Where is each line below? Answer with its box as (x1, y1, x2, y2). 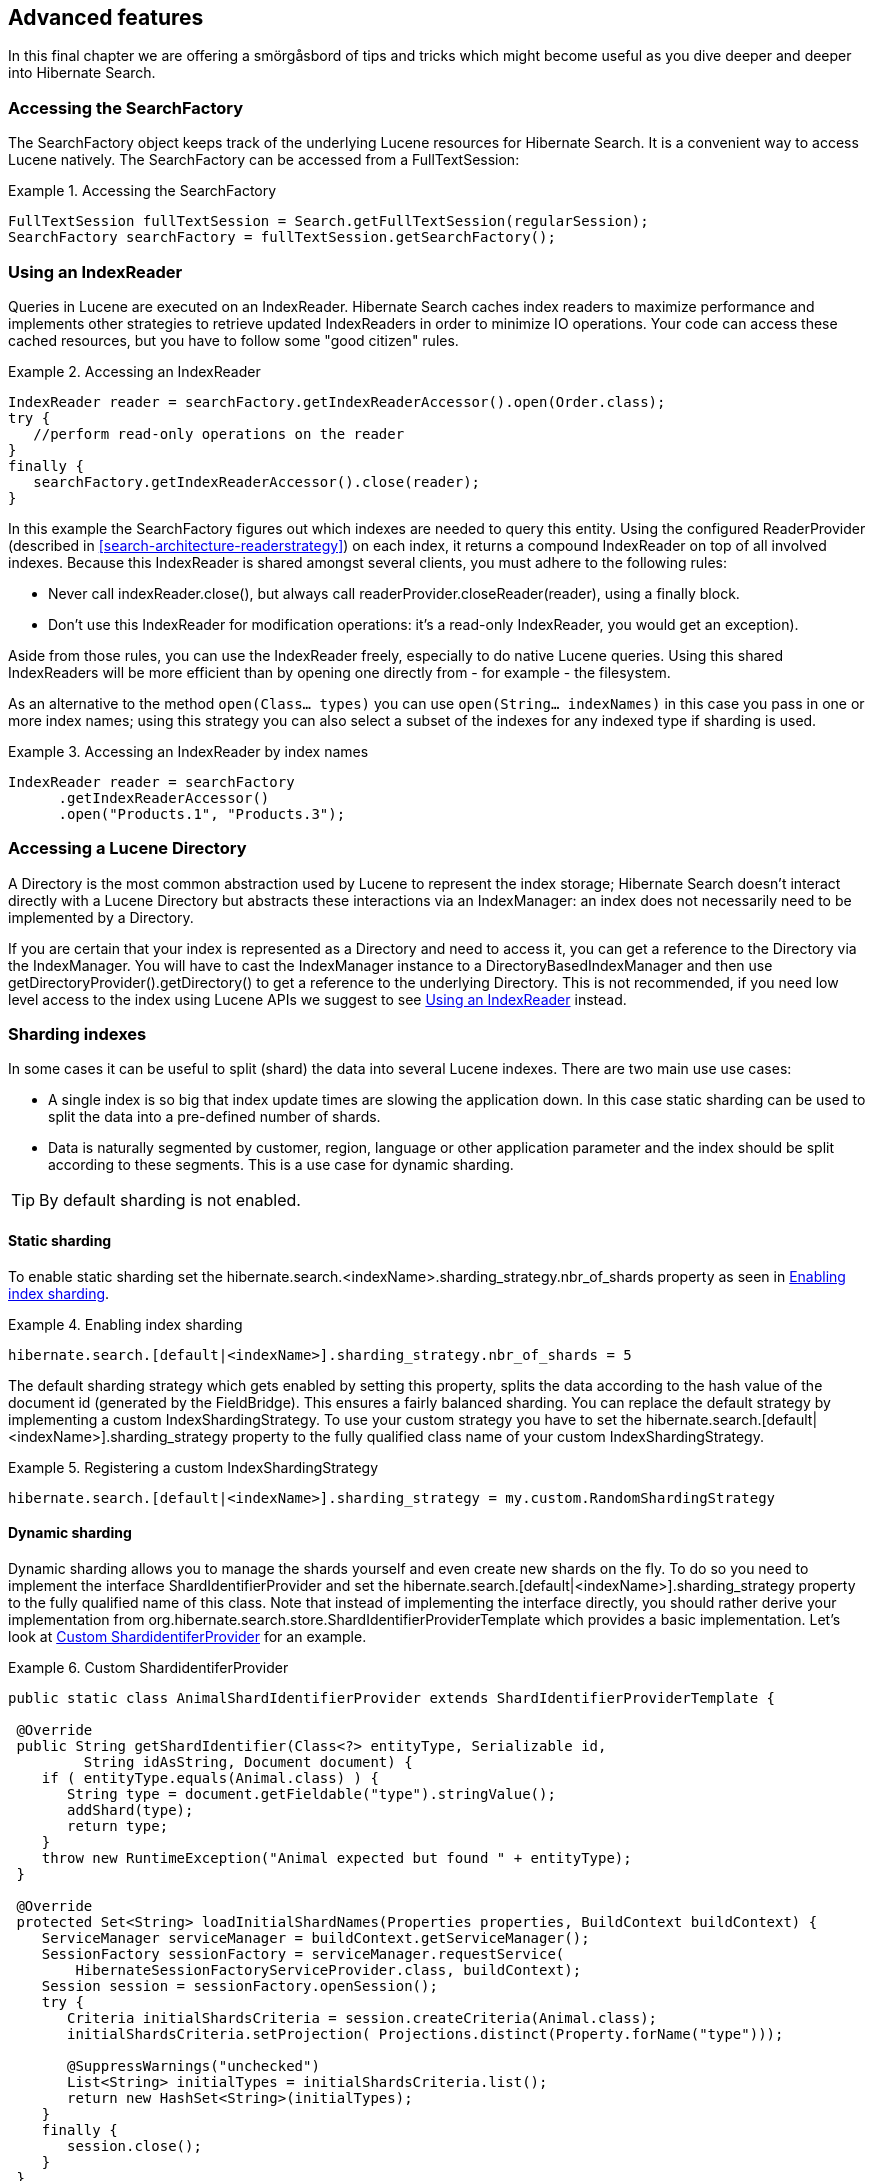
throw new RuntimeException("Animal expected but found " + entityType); (41, 1849, 632, 1866)
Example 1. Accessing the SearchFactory (8, 182, 277, 200)
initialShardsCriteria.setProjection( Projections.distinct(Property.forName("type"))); (67, 2025, 784, 2042)
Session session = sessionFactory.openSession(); (41, 1977, 438, 1994)
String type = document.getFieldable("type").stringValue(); (67, 1785, 556, 1802)
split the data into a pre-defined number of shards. (48, 1108, 381, 1126)
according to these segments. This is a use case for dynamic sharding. (48, 1156, 514, 1174)
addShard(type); (67, 1801, 194, 1818)
